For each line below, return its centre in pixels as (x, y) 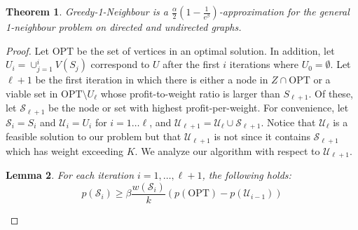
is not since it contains (262, 136)
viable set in (32, 93)
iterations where (264, 64)
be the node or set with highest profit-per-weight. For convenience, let (199, 108)
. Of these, (331, 93)
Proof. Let (27, 50)
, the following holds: (247, 175)
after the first (191, 64)
